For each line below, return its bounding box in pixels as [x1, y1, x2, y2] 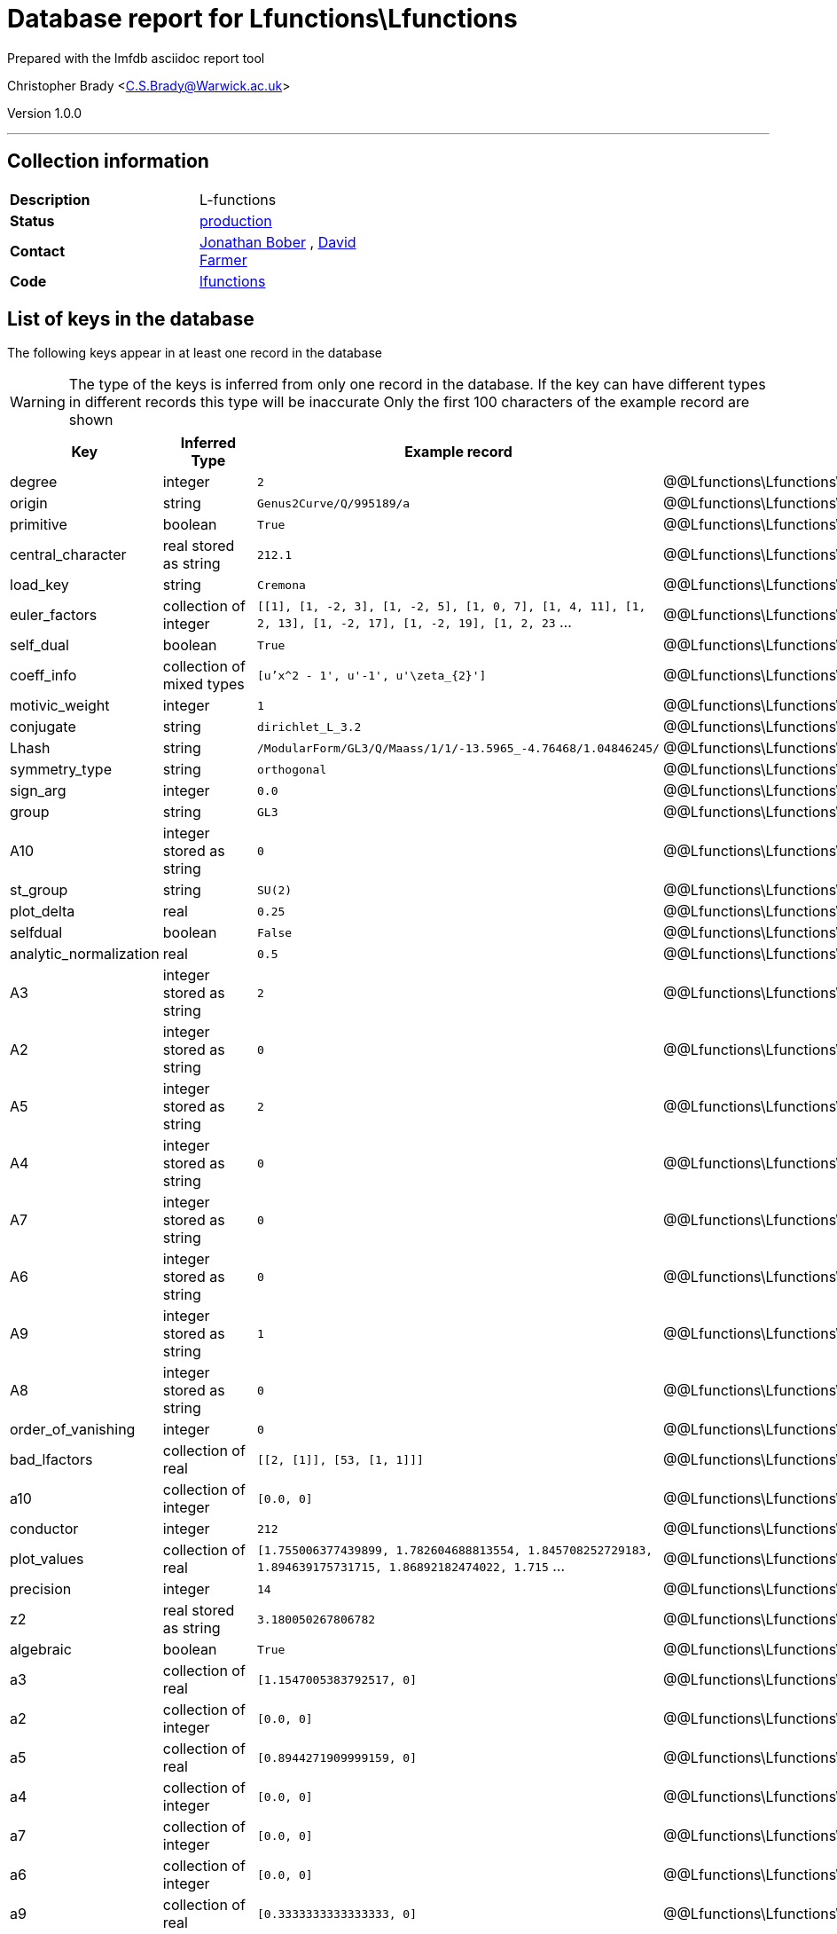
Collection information [7, 150, 209, 173]
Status [10, 211, 55, 230]
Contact [10, 241, 66, 260]
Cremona [257, 578, 306, 592]
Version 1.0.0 [7, 105, 82, 121]
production [199, 211, 272, 230]
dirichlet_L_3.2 [257, 719, 362, 734]
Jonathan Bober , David [199, 232, 356, 251]
